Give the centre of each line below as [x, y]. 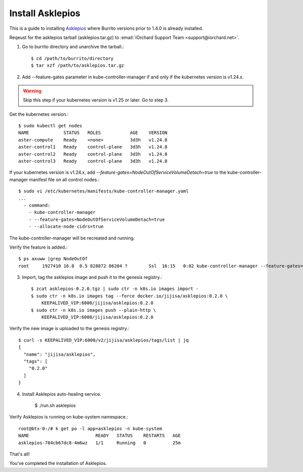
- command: [37, 205]
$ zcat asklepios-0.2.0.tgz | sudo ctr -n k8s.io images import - [115, 289]
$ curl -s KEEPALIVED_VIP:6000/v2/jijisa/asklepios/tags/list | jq [104, 340]
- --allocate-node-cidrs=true [66, 227]
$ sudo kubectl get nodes [50, 126]
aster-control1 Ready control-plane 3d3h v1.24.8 [93, 147]
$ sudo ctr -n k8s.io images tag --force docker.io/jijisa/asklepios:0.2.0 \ [130, 296]
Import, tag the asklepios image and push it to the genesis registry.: [92, 277]
